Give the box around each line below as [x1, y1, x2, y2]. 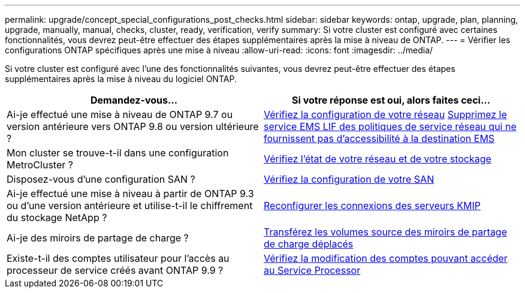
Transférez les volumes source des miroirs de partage [264, 226, 507, 238]
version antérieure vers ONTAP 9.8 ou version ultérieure [7, 120, 259, 132]
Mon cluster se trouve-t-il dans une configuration [7, 147, 229, 159]
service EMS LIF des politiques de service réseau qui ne [264, 120, 517, 132]
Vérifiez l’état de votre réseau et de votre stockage [264, 153, 491, 165]
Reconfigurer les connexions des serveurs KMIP [264, 200, 481, 212]
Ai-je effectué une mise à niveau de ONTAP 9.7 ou [7, 108, 233, 120]
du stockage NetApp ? [7, 212, 107, 223]
